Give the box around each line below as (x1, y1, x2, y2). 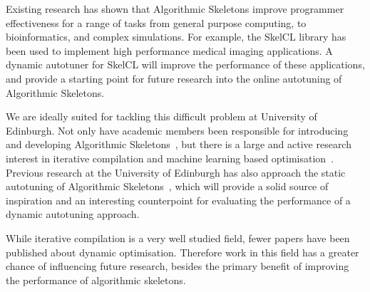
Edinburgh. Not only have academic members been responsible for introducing (6, 122, 349, 137)
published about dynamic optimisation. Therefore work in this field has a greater (6, 244, 359, 259)
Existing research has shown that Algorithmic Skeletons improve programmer (6, 1, 344, 16)
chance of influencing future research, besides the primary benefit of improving (6, 259, 349, 273)
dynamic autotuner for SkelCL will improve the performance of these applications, (6, 57, 365, 72)
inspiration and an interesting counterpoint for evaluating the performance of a (6, 192, 351, 207)
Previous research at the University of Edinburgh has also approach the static (6, 165, 346, 179)
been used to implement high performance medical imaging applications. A (6, 43, 333, 58)
